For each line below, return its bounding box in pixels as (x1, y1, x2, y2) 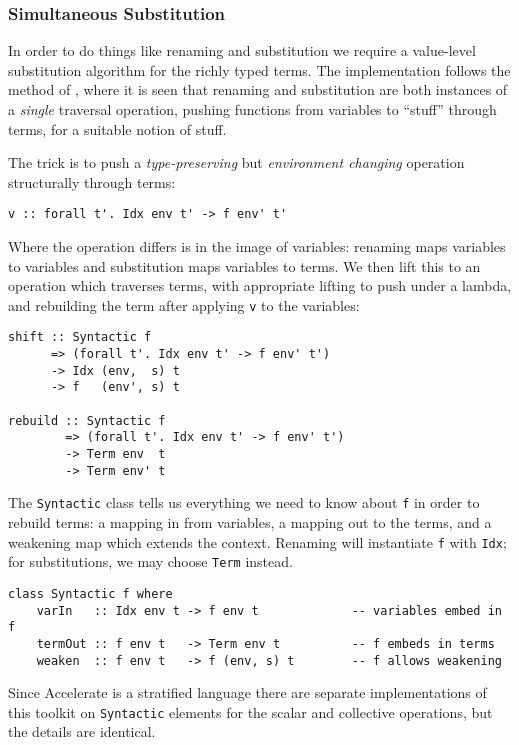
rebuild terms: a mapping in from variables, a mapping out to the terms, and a (8, 512, 492, 533)
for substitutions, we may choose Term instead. (8, 551, 293, 572)
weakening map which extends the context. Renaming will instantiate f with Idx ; (8, 531, 507, 552)
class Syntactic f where (8, 586, 173, 601)
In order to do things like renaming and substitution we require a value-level (8, 40, 476, 61)
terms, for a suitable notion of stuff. (8, 118, 227, 139)
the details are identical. (8, 721, 156, 742)
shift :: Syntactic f (8, 330, 152, 345)
